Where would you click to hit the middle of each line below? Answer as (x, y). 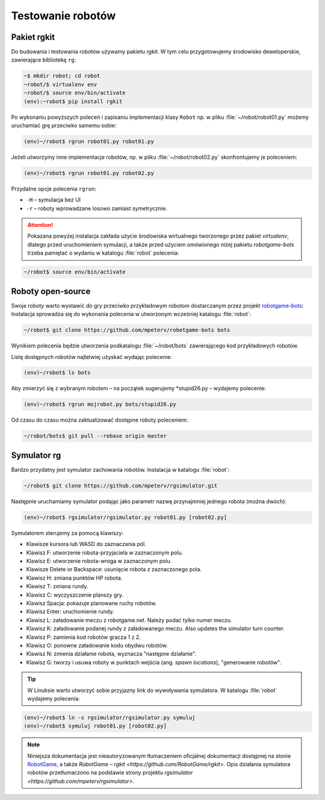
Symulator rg (36, 455)
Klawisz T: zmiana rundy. (57, 586)
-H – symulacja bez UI (54, 200)
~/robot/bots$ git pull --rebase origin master (95, 436)
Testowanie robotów (63, 16)
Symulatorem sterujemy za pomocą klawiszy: (67, 533)
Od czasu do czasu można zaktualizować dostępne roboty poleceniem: (100, 420)
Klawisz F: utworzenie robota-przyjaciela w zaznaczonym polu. (105, 553)
